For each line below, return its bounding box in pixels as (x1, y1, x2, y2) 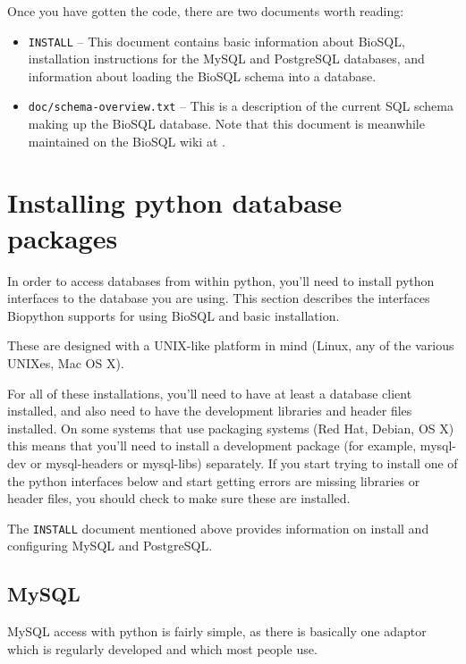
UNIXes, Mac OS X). (7, 353, 124, 372)
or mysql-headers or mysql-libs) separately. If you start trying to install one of (30, 453, 458, 472)
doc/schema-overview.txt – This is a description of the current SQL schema (28, 97, 453, 115)
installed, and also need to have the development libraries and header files (7, 401, 412, 420)
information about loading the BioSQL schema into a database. (28, 66, 377, 85)
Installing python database (7, 184, 343, 221)
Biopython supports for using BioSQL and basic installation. (7, 306, 340, 324)
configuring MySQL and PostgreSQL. (7, 536, 213, 555)
